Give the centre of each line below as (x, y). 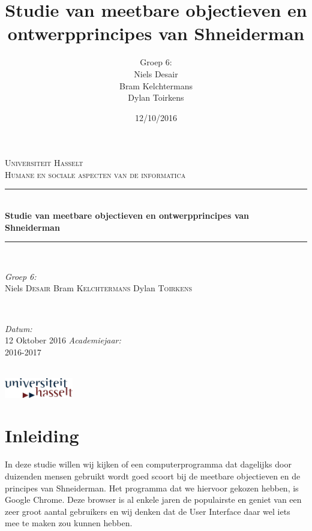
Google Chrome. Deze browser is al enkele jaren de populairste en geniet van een (153, 500)
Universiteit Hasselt (44, 163)
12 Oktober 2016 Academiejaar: (63, 340)
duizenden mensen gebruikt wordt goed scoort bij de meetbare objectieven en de (153, 476)
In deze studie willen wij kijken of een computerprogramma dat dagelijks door (148, 464)
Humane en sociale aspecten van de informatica (95, 174)
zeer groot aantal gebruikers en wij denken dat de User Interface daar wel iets (148, 511)
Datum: (19, 328)
